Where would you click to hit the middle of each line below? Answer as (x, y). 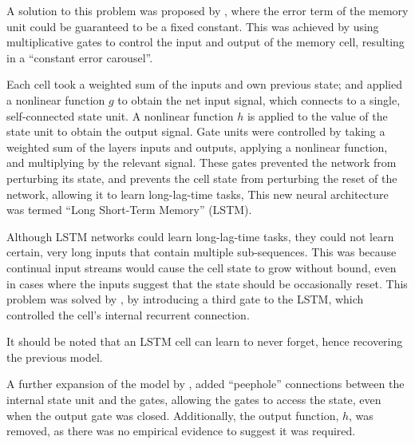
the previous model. (55, 357)
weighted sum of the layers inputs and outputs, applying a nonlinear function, (197, 147)
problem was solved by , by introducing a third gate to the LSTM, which (185, 299)
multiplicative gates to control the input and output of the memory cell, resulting (206, 42)
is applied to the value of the (317, 115)
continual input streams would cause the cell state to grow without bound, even (202, 267)
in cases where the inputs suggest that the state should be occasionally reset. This (207, 283)
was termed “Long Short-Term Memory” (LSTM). (129, 210)
